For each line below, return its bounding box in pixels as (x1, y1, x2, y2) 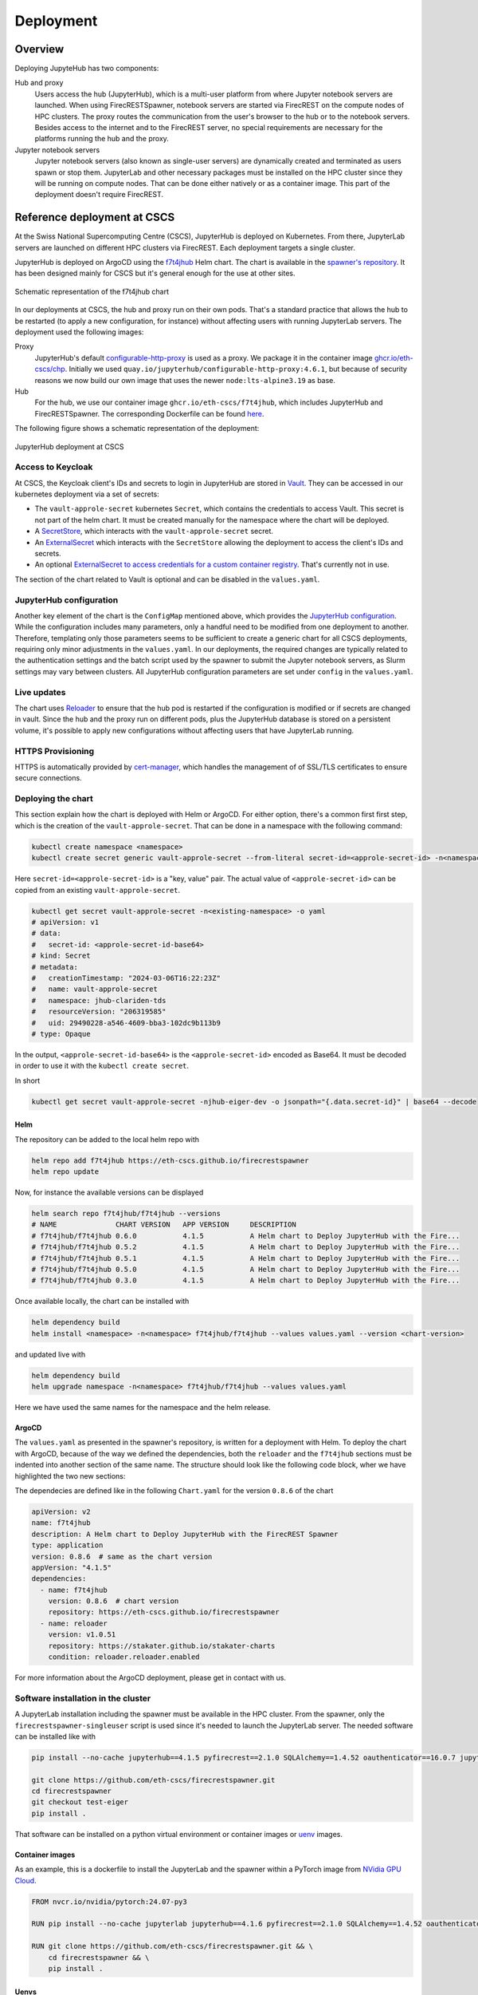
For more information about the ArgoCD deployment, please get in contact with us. (14, 1673, 287, 1683)
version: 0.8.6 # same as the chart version (31, 1552, 213, 1561)
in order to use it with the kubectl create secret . (14, 1061, 190, 1071)
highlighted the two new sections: (14, 1471, 126, 1480)
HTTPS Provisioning (14, 745, 95, 757)
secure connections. (14, 773, 83, 783)
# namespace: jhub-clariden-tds (31, 996, 167, 1005)
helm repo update (31, 1167, 100, 1176)
